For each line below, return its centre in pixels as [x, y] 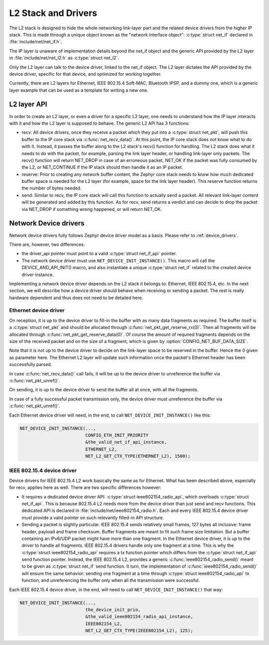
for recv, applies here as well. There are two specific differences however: [85, 487]
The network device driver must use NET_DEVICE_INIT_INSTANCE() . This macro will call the [118, 260]
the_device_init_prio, [113, 610]
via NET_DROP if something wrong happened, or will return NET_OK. [92, 209]
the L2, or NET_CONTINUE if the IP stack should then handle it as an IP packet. [102, 167]
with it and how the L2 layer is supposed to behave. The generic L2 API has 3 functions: [99, 123]
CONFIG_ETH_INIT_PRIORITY [117, 435]
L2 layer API [28, 104]
